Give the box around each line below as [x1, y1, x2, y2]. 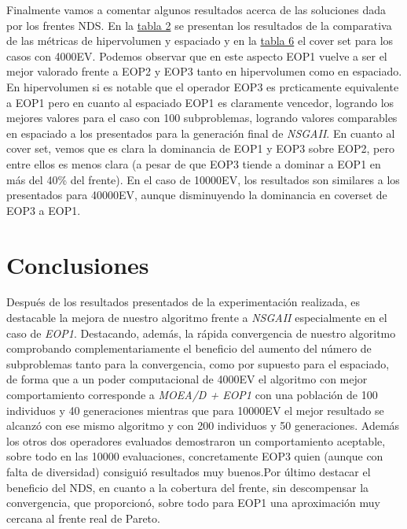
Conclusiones [6, 248, 149, 280]
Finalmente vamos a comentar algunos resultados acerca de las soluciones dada [6, 2, 387, 17]
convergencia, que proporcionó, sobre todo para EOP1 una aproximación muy [6, 494, 380, 511]
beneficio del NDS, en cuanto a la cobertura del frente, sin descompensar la [6, 479, 369, 495]
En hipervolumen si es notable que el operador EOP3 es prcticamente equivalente [6, 78, 399, 94]
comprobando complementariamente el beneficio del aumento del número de [6, 340, 372, 357]
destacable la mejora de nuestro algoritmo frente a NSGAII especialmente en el [6, 309, 387, 326]
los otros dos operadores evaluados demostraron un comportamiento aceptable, [6, 432, 386, 449]
